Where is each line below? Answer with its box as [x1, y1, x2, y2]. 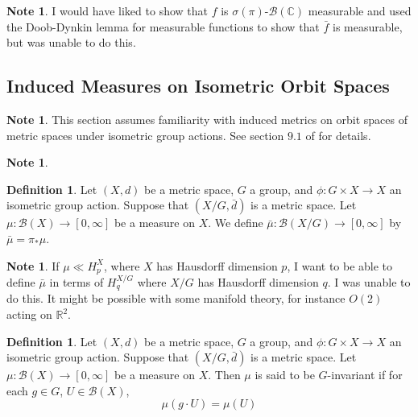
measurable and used [308, 2, 412, 19]
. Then [208, 366, 241, 383]
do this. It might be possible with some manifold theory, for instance [6, 290, 346, 307]
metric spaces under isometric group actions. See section [6, 126, 284, 143]
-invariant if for [327, 366, 403, 383]
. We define [208, 214, 263, 231]
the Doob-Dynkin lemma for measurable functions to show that [6, 18, 320, 35]
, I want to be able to [287, 257, 393, 274]
